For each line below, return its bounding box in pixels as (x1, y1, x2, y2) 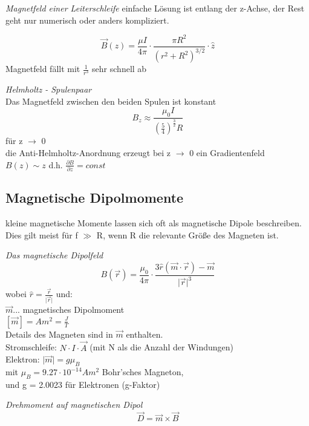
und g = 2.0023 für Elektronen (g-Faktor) (5, 378, 160, 390)
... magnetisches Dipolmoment (13, 303, 125, 316)
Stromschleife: (5, 341, 57, 353)
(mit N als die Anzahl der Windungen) (89, 341, 234, 353)
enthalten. (126, 327, 163, 340)
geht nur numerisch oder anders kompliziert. (5, 13, 169, 26)
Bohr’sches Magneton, (102, 365, 184, 378)
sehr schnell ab (92, 62, 147, 75)
